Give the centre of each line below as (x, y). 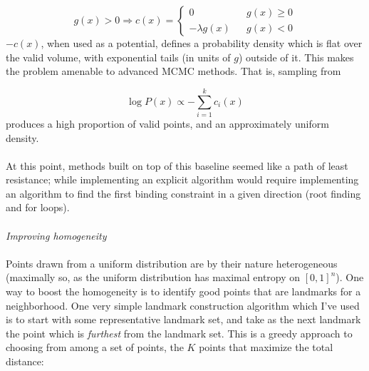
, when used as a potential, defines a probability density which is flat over (202, 43)
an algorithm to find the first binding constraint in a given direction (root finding (183, 193)
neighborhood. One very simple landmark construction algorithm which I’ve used (183, 305)
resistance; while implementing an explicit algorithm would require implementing (182, 179)
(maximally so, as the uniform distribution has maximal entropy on (153, 277)
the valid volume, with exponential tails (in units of (118, 57)
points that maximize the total (266, 347)
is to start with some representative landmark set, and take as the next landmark (183, 319)
